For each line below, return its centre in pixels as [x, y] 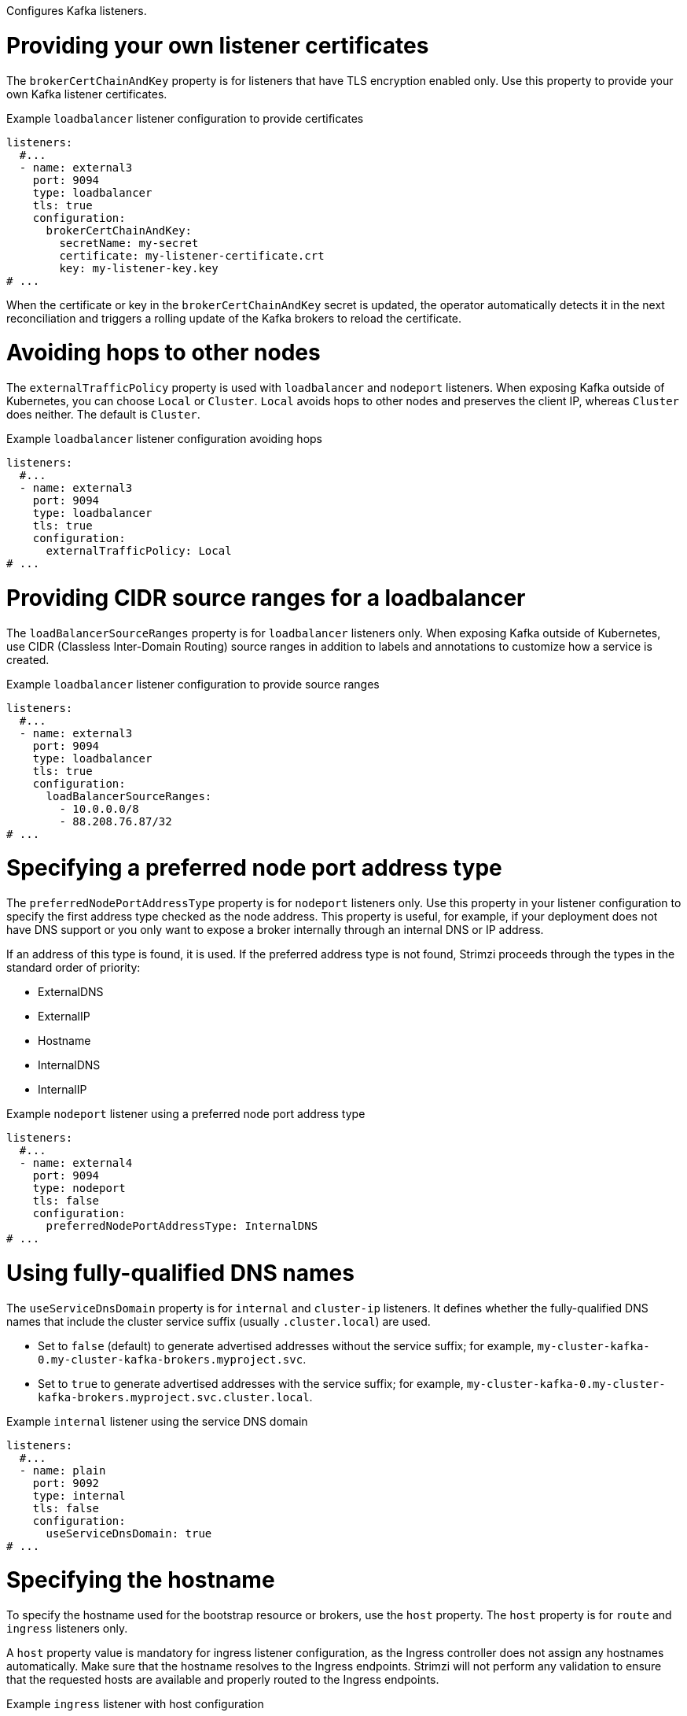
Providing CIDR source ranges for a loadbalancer [266, 598]
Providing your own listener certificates [218, 45]
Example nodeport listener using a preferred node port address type [186, 1114]
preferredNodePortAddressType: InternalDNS [182, 1226]
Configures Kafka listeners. [77, 11]
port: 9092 [66, 1483]
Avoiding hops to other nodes [163, 353]
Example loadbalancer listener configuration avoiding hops [164, 439]
